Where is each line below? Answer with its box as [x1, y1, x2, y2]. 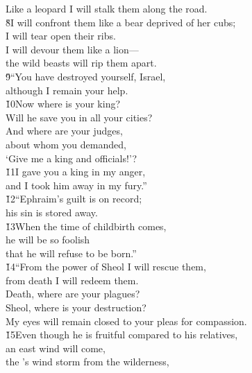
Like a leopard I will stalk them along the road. [6, 1, 208, 15]
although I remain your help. [6, 83, 128, 97]
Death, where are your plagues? [6, 286, 140, 301]
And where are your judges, [6, 123, 123, 138]
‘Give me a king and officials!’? [6, 150, 137, 165]
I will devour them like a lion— [6, 42, 139, 56]
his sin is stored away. [6, 205, 98, 219]
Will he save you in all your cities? [6, 110, 153, 124]
